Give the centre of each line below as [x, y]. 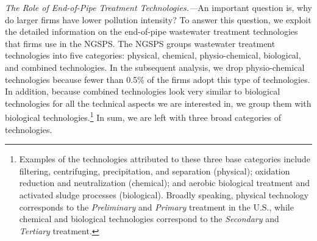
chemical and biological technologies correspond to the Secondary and [149, 219]
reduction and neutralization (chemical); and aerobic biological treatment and [164, 183]
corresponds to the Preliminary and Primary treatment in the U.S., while [156, 207]
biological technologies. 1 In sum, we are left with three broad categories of [143, 116]
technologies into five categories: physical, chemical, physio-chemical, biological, [153, 55]
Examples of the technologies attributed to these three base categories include [165, 159]
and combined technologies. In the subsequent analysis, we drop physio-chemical [155, 67]
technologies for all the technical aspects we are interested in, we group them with [158, 103]
